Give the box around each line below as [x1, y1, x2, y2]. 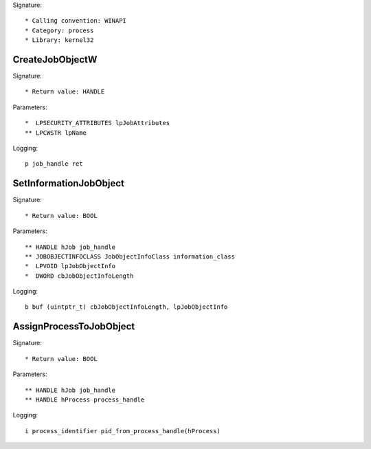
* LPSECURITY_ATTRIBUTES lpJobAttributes [25, 119, 170, 127]
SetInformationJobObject [12, 177, 125, 189]
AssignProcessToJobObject [12, 320, 135, 333]
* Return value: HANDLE [25, 88, 105, 96]
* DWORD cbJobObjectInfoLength [25, 272, 134, 280]
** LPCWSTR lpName [25, 129, 87, 137]
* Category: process [25, 26, 94, 34]
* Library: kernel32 [25, 36, 94, 44]
